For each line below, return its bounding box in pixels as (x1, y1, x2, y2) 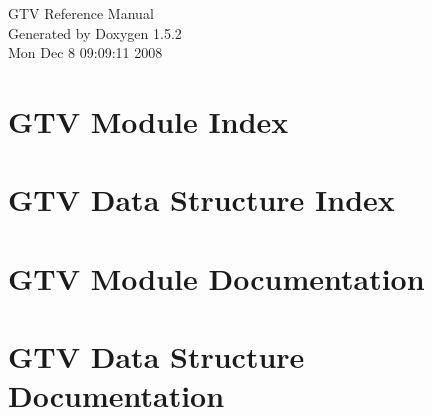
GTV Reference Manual (8, 3, 154, 23)
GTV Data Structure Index (8, 179, 395, 220)
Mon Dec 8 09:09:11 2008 (8, 42, 163, 63)
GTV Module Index (8, 100, 289, 141)
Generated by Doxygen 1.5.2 (8, 22, 182, 43)
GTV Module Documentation (8, 257, 425, 298)
